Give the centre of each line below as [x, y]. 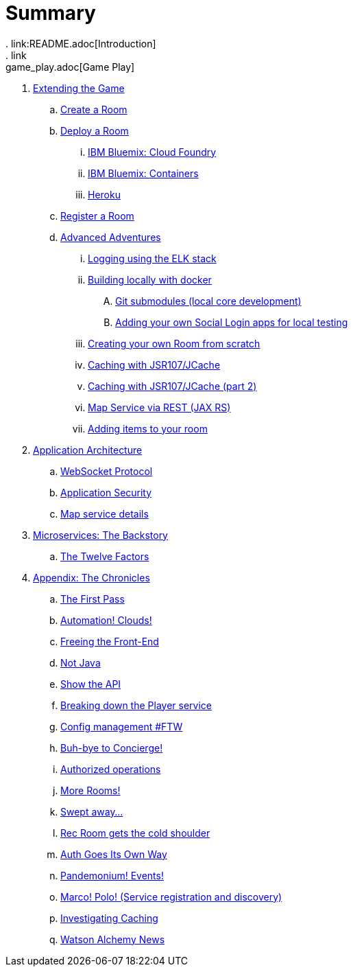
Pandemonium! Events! [112, 875]
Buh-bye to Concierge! [112, 748]
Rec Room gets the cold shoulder [135, 833]
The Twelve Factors [105, 556]
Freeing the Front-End [110, 641]
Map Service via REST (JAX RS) [159, 407]
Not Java [81, 662]
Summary [51, 13]
